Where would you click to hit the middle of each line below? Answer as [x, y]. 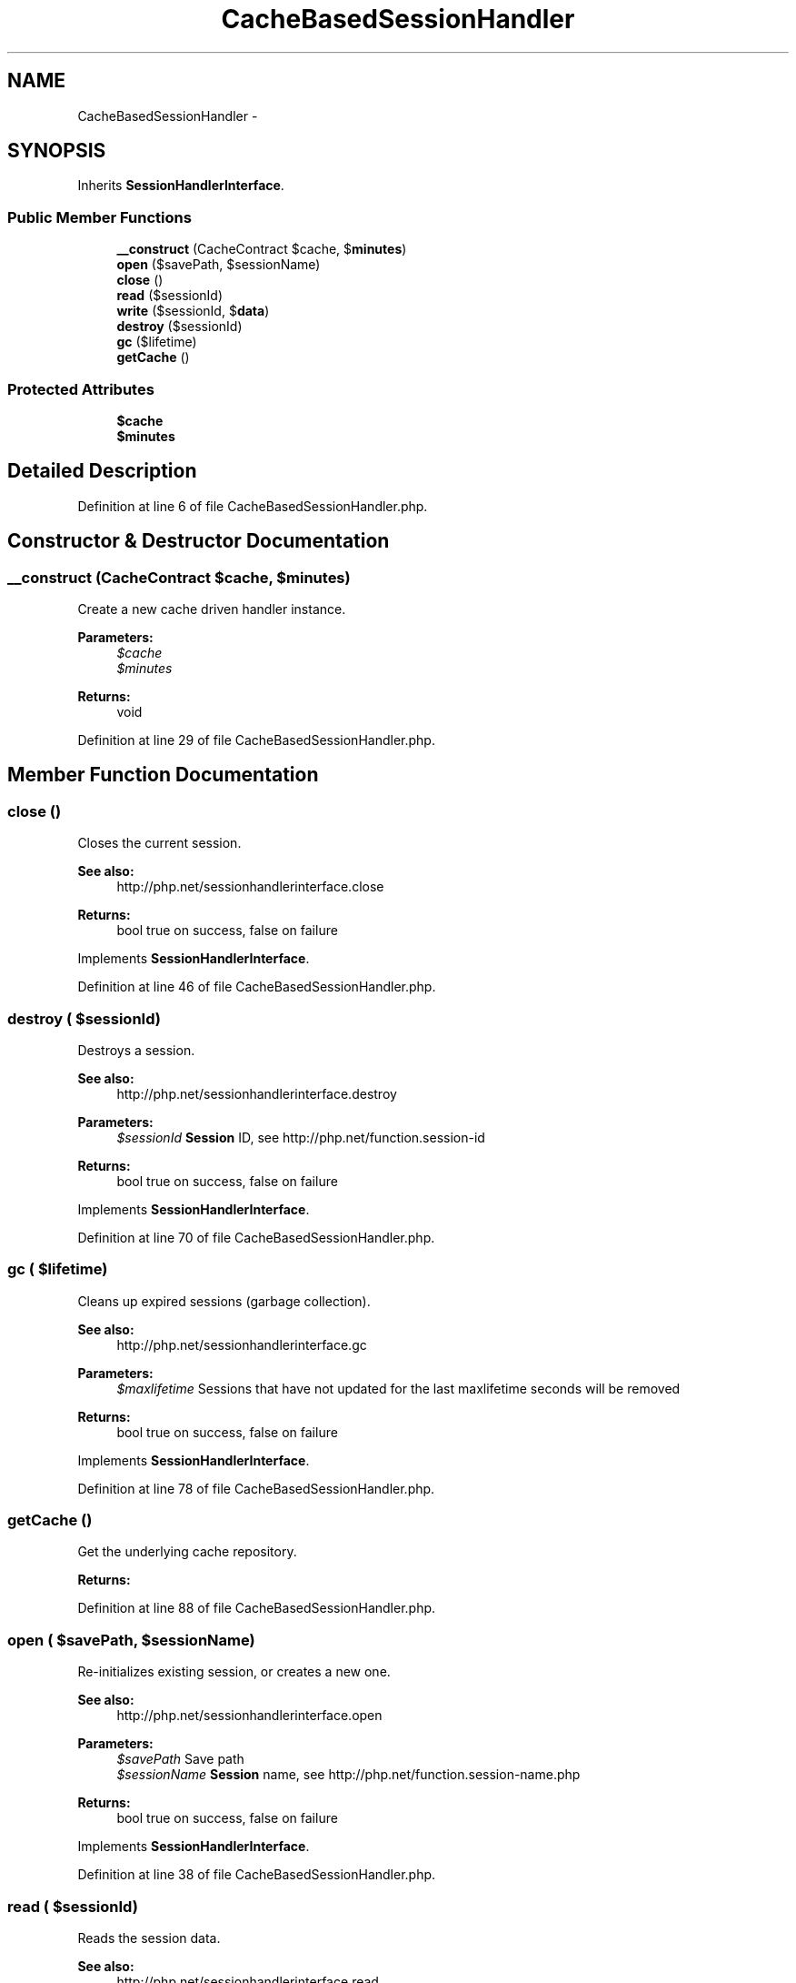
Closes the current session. [159, 843]
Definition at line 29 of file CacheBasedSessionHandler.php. [256, 740]
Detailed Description [102, 471]
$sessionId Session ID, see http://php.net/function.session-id [301, 1137]
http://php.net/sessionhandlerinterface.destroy [257, 1093]
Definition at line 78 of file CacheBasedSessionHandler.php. [256, 1488]
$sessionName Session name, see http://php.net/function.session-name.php [348, 1775]
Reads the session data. [149, 1938]
